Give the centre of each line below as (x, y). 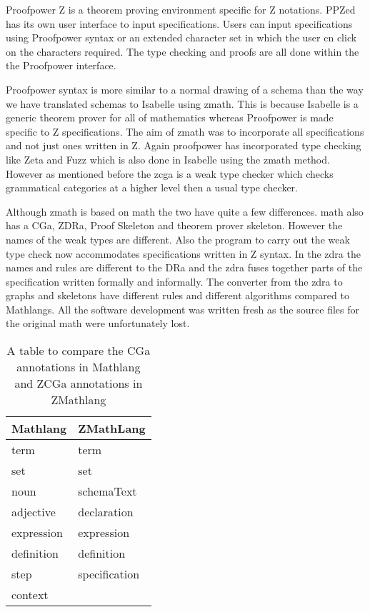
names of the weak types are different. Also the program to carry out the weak (178, 239)
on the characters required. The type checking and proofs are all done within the (182, 51)
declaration (106, 512)
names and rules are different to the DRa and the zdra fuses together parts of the (184, 267)
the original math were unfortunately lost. (98, 323)
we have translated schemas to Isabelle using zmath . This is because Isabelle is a (182, 103)
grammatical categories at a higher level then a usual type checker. (152, 187)
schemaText (107, 491)
